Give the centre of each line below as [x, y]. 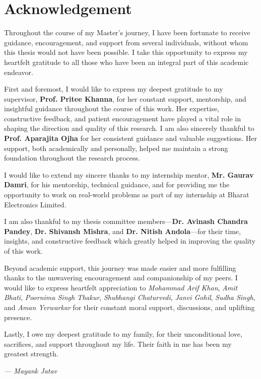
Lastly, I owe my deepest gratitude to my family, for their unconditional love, [123, 334]
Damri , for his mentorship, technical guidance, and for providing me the [117, 184]
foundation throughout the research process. [72, 158]
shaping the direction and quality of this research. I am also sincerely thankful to [129, 128]
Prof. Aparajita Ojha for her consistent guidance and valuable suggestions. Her [131, 138]
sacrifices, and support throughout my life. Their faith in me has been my [118, 344]
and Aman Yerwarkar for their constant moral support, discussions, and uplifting [129, 307]
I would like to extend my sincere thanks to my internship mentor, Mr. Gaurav [129, 174]
